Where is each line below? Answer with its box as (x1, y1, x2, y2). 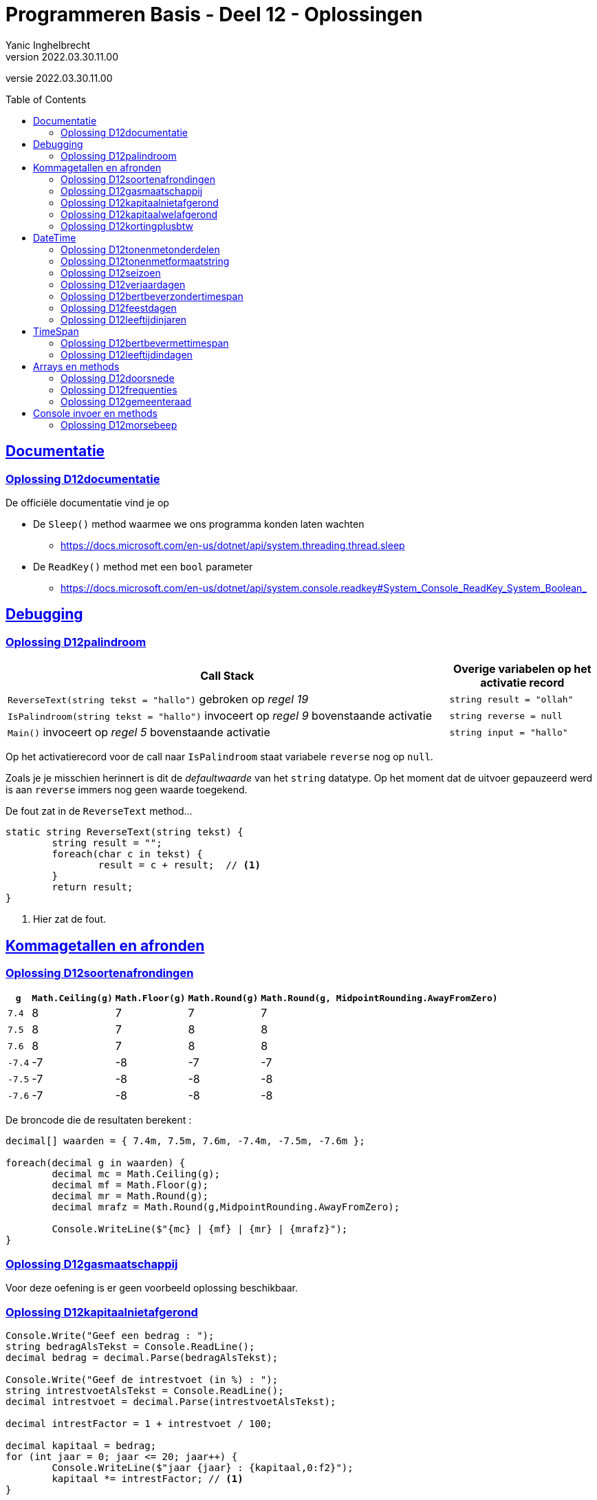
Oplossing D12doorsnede (61, 372, 175, 384)
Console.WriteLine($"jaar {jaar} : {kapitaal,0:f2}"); (52, 1461, 354, 1473)
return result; (52, 881, 133, 893)
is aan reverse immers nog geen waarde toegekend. (6, 784, 248, 796)
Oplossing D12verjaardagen (61, 278, 186, 290)
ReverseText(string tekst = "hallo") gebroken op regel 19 (8, 692, 309, 707)
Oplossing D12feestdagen (61, 301, 177, 314)
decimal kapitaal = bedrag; (6, 1439, 157, 1451)
